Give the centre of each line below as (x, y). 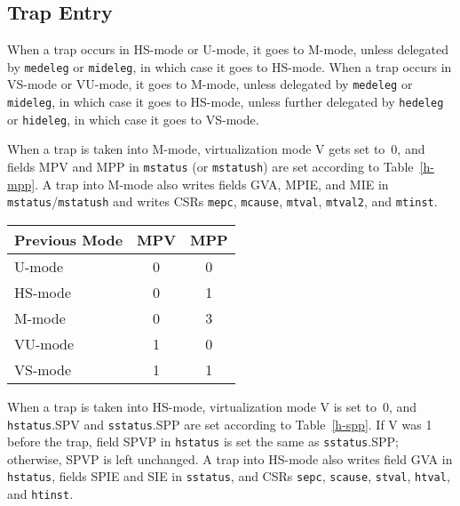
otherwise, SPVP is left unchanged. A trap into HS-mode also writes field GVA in (230, 458)
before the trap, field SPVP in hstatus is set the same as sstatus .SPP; (203, 442)
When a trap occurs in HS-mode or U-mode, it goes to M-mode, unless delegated (228, 49)
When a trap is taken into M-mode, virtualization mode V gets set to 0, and (216, 149)
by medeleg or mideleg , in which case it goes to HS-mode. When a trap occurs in (230, 66)
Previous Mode (69, 239)
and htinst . (40, 494)
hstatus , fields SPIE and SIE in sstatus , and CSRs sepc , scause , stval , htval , (229, 476)
